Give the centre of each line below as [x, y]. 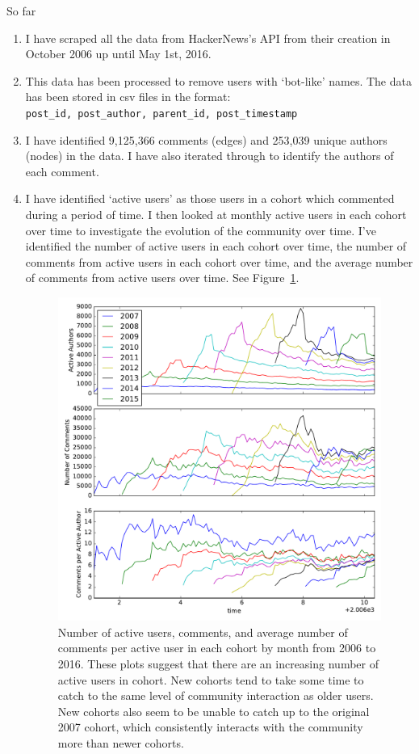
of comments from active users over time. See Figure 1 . [162, 278]
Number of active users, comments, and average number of [203, 632]
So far [21, 11]
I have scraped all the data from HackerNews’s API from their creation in [208, 38]
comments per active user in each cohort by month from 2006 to [217, 648]
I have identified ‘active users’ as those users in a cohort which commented [210, 198]
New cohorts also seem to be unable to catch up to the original [214, 711]
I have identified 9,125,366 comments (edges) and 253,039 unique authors [206, 139]
